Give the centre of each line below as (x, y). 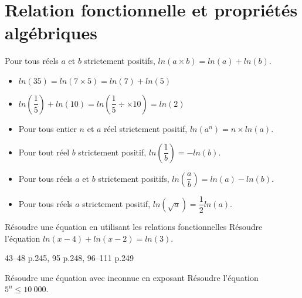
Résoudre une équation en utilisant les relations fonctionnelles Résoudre (134, 226)
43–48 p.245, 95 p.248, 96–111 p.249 (69, 258)
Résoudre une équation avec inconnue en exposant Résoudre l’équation (132, 277)
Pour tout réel (44, 152)
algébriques (51, 33)
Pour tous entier (47, 128)
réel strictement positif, (146, 128)
